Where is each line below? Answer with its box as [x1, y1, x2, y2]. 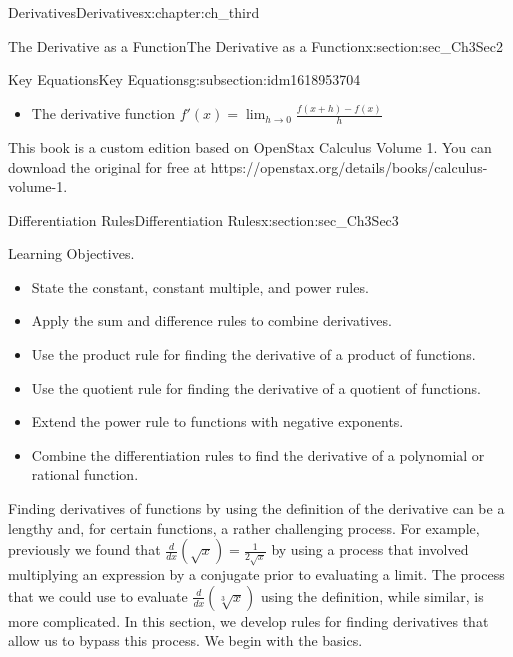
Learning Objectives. [8, 243, 135, 264]
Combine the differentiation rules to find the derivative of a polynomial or [31, 444, 485, 465]
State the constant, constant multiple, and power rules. [31, 276, 369, 297]
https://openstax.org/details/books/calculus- [210, 156, 488, 177]
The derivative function [31, 103, 175, 124]
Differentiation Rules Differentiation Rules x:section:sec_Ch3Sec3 [8, 209, 399, 230]
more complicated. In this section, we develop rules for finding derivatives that [8, 610, 489, 631]
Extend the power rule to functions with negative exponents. [31, 411, 404, 432]
